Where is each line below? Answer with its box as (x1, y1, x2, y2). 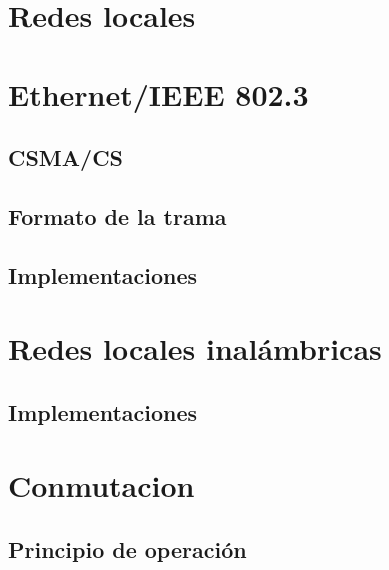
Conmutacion (8, 465, 195, 506)
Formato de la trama (8, 200, 227, 231)
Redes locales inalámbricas (8, 328, 382, 369)
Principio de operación (8, 534, 247, 565)
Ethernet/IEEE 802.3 (8, 73, 309, 114)
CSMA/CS (8, 142, 123, 173)
